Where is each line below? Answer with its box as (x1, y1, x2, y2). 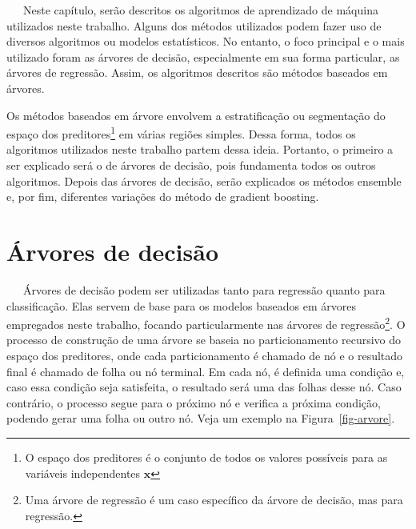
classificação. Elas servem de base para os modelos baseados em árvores (6, 297, 356, 314)
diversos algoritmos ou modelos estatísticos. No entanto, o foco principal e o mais (6, 33, 405, 50)
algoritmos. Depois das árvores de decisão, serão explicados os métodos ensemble (6, 172, 402, 189)
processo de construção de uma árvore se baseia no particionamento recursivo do (6, 331, 402, 348)
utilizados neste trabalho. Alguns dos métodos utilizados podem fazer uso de (6, 17, 382, 34)
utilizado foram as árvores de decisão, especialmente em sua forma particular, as (6, 48, 400, 65)
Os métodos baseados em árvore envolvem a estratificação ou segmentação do (6, 106, 386, 123)
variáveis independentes (25, 464, 141, 481)
